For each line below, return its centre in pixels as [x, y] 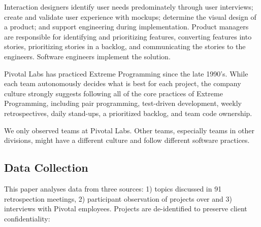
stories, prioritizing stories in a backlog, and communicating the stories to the [125, 46]
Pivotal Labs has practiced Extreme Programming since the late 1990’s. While [126, 73]
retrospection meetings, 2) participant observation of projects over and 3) [118, 198]
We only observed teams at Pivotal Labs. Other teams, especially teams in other [129, 130]
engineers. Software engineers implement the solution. [87, 56]
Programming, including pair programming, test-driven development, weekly [123, 103]
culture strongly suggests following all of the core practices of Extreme [113, 93]
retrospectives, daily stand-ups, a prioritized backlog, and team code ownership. [128, 113]
